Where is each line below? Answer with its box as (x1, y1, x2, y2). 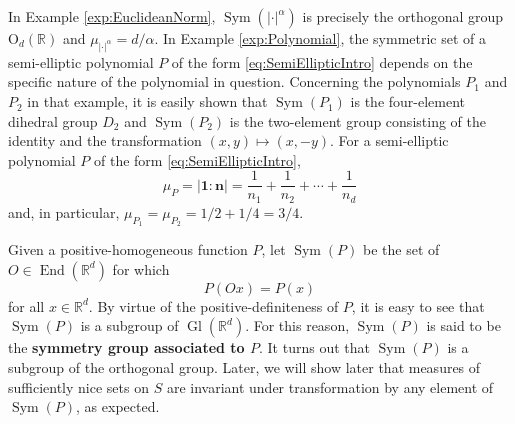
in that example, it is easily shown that (27, 91, 268, 112)
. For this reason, (245, 315, 350, 336)
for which (112, 258, 170, 279)
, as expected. (76, 396, 160, 417)
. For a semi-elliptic (330, 130, 449, 151)
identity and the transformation (8, 130, 202, 151)
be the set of (362, 239, 440, 260)
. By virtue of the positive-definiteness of (88, 295, 339, 316)
